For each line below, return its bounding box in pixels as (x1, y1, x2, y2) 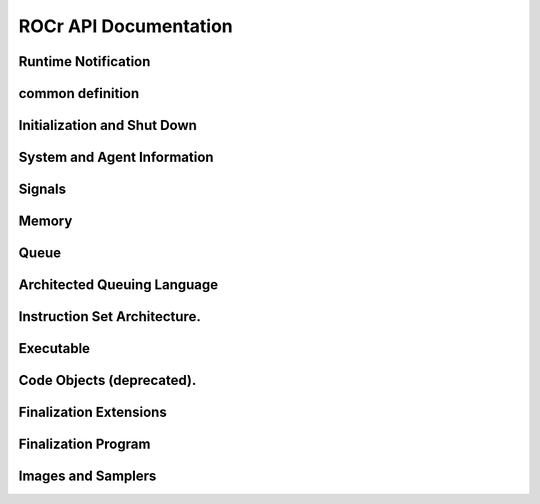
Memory (18, 213, 73, 230)
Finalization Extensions (18, 404, 167, 421)
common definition (18, 85, 140, 102)
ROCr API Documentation (18, 15, 234, 37)
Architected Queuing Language (18, 276, 219, 294)
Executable (18, 340, 90, 357)
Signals (18, 181, 67, 198)
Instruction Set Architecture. (18, 308, 202, 325)
